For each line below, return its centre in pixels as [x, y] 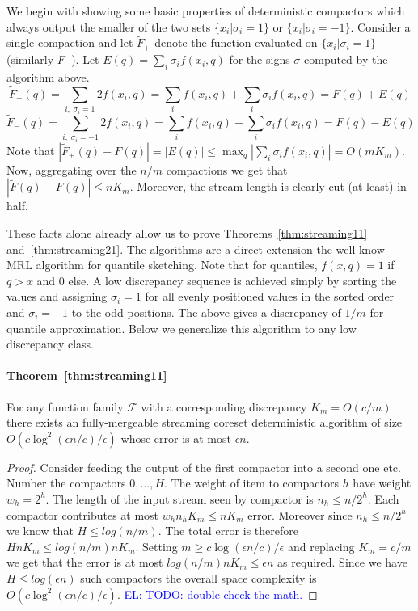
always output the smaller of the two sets [109, 26]
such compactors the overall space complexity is [198, 577]
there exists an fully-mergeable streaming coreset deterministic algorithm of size [205, 422]
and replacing [321, 546]
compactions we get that [227, 169]
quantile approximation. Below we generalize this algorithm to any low [182, 328]
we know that [40, 531]
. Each [383, 498]
